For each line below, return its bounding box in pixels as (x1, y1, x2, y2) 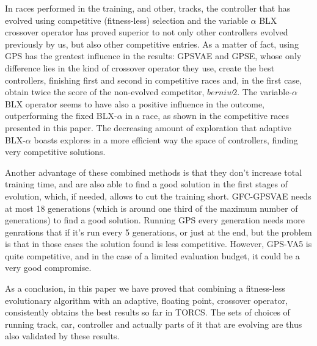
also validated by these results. (5, 330, 120, 342)
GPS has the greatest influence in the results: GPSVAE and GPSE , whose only (5, 49, 302, 62)
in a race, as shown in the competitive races (125, 109, 290, 122)
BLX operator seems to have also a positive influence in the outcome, (5, 97, 264, 110)
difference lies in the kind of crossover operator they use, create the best (5, 61, 275, 74)
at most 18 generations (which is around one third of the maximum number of (5, 201, 298, 214)
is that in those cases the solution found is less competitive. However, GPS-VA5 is (5, 237, 312, 250)
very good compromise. (5, 261, 92, 274)
